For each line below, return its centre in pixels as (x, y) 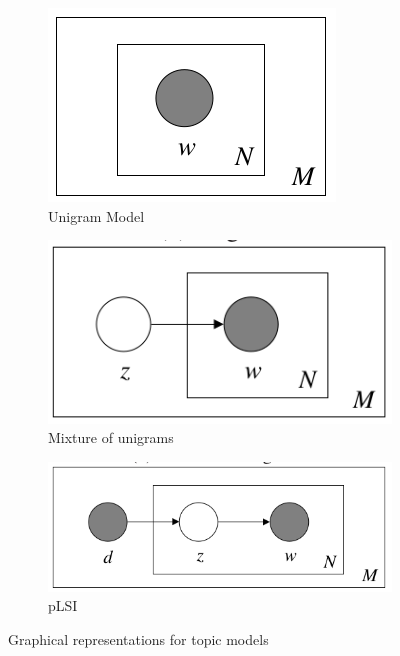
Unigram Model (96, 215)
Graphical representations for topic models (138, 638)
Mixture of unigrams (111, 437)
